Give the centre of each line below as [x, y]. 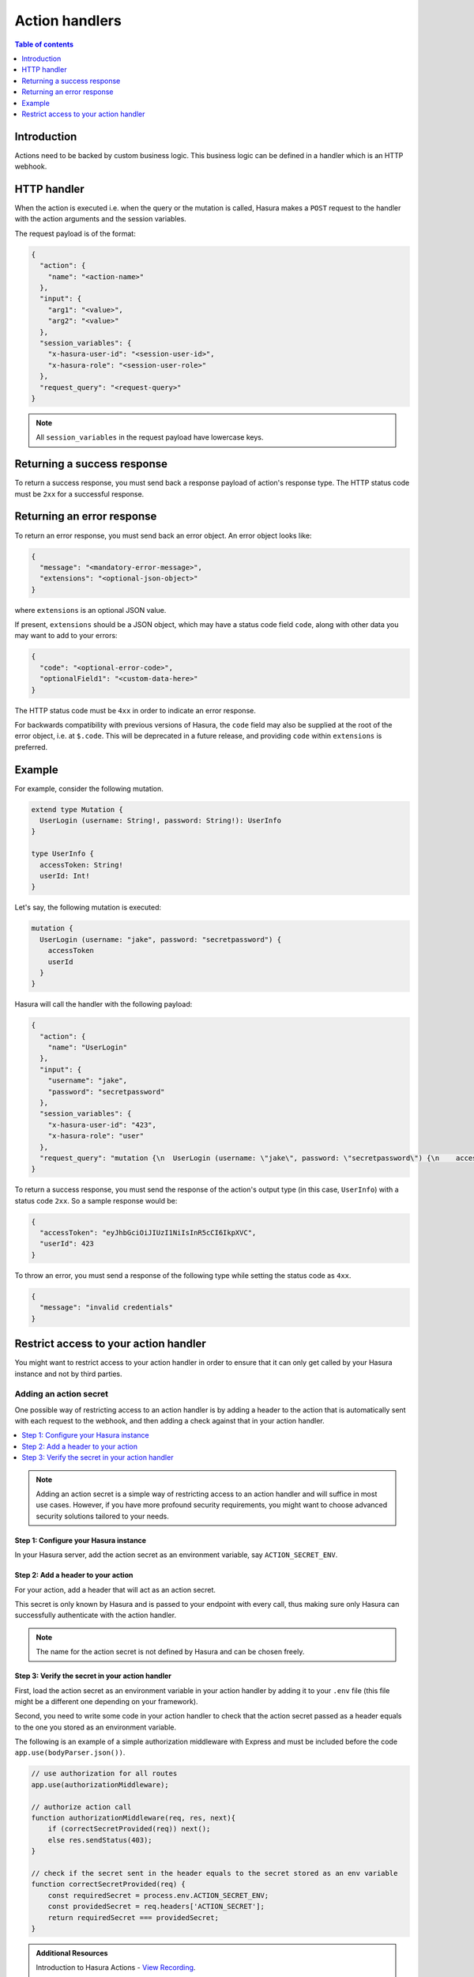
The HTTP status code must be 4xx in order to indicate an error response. [135, 710]
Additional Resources [72, 1952]
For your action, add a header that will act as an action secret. [115, 1590]
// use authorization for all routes [104, 1774]
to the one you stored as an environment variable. [96, 1727]
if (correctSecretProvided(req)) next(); [129, 1829]
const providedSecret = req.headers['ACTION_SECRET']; [156, 1907]
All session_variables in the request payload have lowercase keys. [150, 437]
